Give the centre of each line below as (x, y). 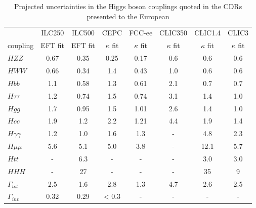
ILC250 (53, 33)
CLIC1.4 (208, 33)
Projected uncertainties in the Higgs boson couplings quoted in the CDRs (128, 6)
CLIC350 (174, 33)
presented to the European (128, 16)
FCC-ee (141, 33)
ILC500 (83, 33)
